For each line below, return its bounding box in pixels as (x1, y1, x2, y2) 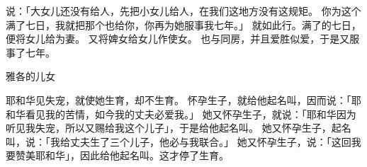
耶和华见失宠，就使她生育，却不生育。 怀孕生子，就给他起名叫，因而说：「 (6, 92, 351, 107)
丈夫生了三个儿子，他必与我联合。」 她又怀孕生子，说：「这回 (69, 134, 351, 149)
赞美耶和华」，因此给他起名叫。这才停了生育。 (15, 148, 229, 163)
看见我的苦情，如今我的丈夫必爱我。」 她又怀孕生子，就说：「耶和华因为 (25, 106, 356, 121)
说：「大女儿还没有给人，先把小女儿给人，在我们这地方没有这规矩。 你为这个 (6, 4, 361, 18)
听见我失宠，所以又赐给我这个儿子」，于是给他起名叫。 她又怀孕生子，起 (6, 120, 341, 135)
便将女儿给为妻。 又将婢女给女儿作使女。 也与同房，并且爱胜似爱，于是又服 (6, 31, 360, 46)
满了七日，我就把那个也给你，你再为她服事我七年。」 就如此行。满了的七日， (6, 17, 361, 32)
